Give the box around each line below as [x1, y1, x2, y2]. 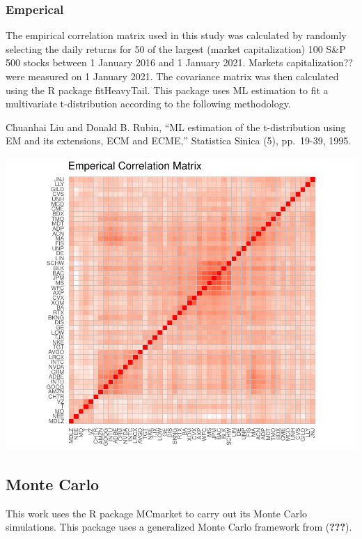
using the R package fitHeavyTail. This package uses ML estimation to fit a [6, 82, 329, 97]
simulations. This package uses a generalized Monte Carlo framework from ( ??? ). [6, 519, 352, 534]
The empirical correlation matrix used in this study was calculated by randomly [6, 28, 347, 43]
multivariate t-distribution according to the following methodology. [6, 96, 291, 111]
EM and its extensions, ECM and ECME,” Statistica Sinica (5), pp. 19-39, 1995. [6, 133, 352, 148]
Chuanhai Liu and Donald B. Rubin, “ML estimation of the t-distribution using [6, 119, 346, 134]
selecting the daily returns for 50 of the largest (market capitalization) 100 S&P [6, 41, 346, 56]
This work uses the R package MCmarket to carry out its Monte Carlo [6, 506, 308, 520]
